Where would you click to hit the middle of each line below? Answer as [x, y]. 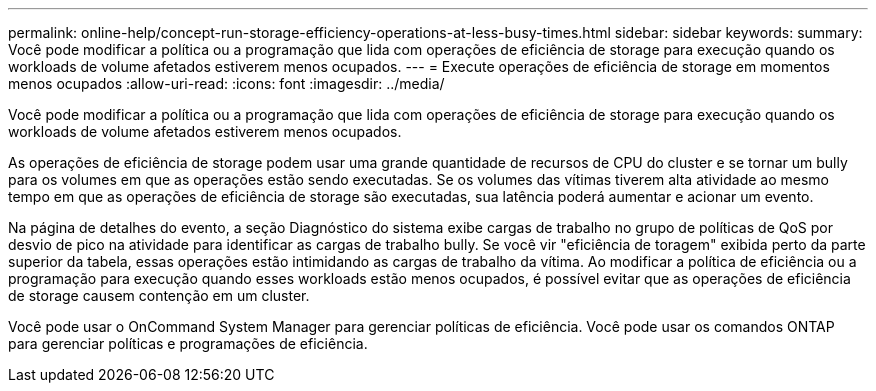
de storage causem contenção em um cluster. [159, 295]
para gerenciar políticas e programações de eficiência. [188, 343]
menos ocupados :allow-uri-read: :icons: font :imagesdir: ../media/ [226, 83]
